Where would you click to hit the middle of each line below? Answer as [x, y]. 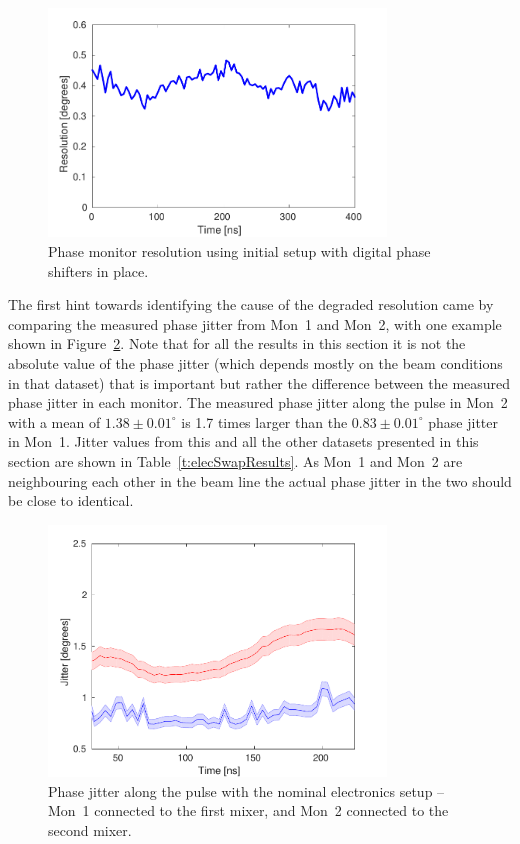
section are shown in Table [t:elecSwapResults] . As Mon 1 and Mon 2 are [235, 461]
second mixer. [90, 830]
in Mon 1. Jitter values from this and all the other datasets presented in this [243, 441]
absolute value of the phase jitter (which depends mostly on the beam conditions [255, 363]
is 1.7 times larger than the [264, 421]
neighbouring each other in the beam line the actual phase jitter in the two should [260, 480]
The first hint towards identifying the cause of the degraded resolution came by [251, 304]
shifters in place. [98, 270]
